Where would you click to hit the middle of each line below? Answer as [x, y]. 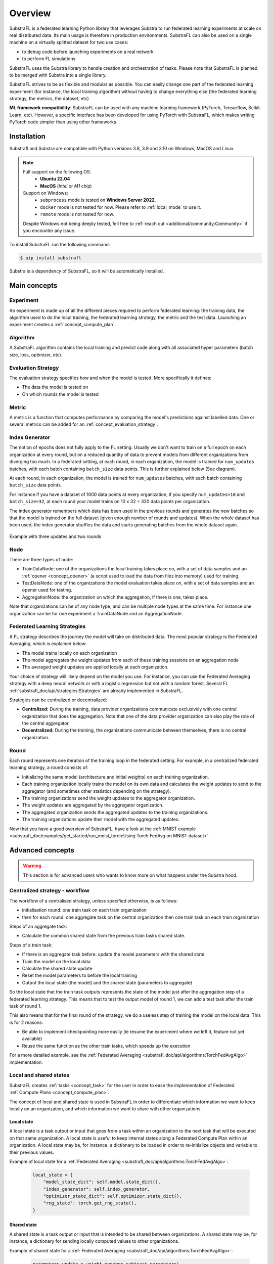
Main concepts [33, 286]
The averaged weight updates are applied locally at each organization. [95, 667]
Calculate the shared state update [57, 968]
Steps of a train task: [31, 945]
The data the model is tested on [55, 387]
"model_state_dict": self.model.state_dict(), [102, 1182]
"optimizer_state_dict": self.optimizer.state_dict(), [112, 1196]
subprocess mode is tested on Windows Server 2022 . [98, 200]
